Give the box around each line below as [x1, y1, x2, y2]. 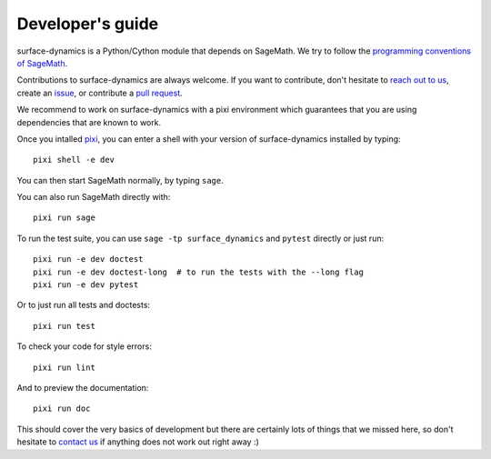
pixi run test [33, 321, 95, 331]
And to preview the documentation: [16, 382, 149, 393]
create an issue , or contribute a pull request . [16, 87, 184, 98]
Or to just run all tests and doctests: [16, 300, 150, 311]
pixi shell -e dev [33, 155, 115, 165]
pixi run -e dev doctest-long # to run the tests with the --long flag [33, 266, 364, 277]
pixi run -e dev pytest [33, 280, 139, 290]
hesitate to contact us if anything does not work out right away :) [16, 436, 259, 447]
